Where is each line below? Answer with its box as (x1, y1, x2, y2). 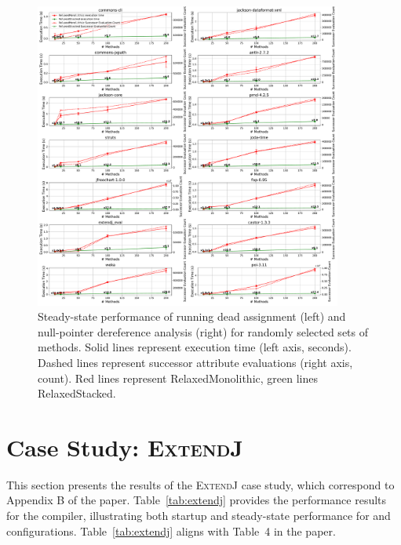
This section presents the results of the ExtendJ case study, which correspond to (6, 476, 395, 492)
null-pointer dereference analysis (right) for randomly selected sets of (38, 323, 369, 340)
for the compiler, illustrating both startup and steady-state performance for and (6, 507, 391, 524)
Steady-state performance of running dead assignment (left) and (38, 308, 346, 325)
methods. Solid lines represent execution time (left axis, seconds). (38, 339, 352, 355)
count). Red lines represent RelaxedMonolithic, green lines (38, 369, 318, 386)
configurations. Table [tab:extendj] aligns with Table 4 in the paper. (6, 522, 336, 539)
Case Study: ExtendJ (6, 431, 243, 463)
